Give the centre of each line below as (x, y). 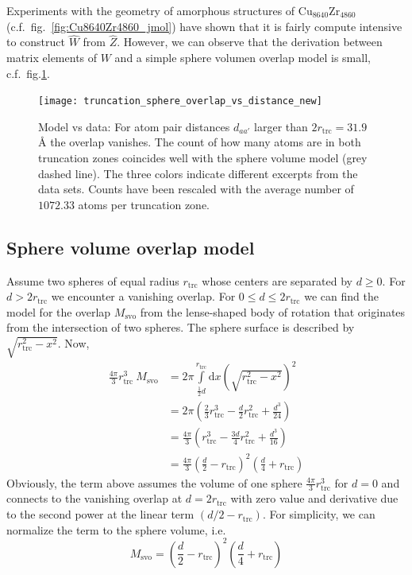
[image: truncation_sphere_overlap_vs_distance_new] (180, 101)
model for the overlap (59, 311)
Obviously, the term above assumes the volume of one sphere (154, 482)
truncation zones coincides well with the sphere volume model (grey (203, 158)
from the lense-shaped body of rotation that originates (273, 311)
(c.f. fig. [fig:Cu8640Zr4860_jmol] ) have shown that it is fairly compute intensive (204, 26)
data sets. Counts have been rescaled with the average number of (196, 189)
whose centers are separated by (277, 280)
